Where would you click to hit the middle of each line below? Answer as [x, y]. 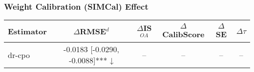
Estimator [27, 31]
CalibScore [183, 34]
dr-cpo [19, 55]
